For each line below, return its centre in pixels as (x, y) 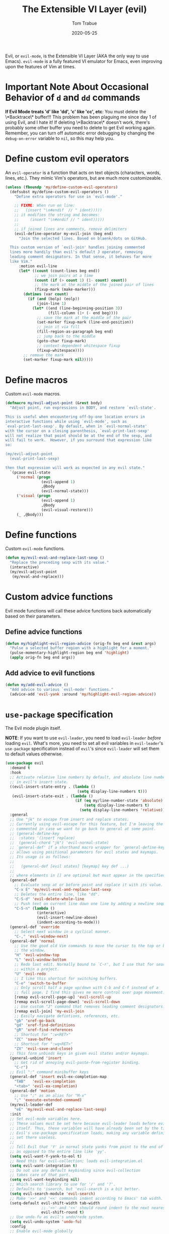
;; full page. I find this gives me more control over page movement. (90, 992)
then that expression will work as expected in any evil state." (75, 468)
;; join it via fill (58, 327)
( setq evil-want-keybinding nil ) (45, 1180)
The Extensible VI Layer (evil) (84, 9)
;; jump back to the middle (66, 336)
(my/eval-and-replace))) (38, 576)
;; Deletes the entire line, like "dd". (57, 894)
